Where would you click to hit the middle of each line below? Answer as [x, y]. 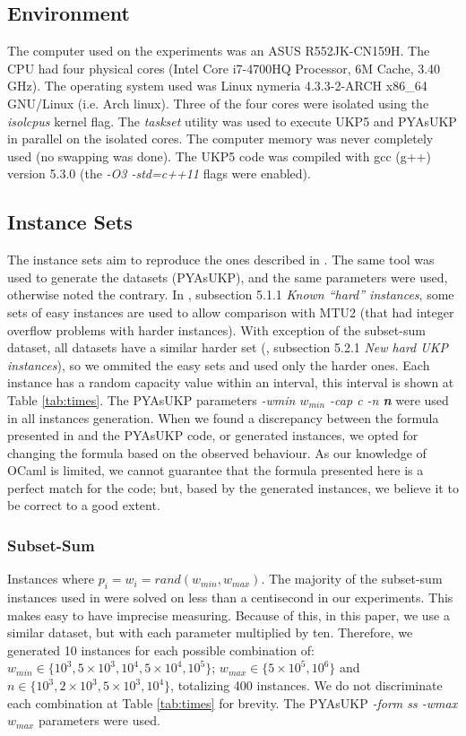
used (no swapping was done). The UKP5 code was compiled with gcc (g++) [219, 156]
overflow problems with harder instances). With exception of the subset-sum [216, 329]
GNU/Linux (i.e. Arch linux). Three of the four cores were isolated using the [218, 103]
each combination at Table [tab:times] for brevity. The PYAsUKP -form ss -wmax [233, 702]
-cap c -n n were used [389, 399]
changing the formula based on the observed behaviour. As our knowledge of [217, 452]
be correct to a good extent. [84, 505]
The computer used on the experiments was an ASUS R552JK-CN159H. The [219, 51]
